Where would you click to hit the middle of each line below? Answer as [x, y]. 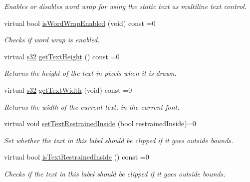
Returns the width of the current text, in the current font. [92, 106]
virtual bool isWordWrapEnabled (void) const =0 [80, 23]
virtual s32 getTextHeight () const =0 [62, 56]
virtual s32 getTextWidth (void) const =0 [68, 90]
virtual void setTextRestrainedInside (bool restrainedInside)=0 [100, 123]
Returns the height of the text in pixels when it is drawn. [90, 73]
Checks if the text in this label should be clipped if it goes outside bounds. [115, 173]
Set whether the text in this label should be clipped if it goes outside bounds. [119, 140]
